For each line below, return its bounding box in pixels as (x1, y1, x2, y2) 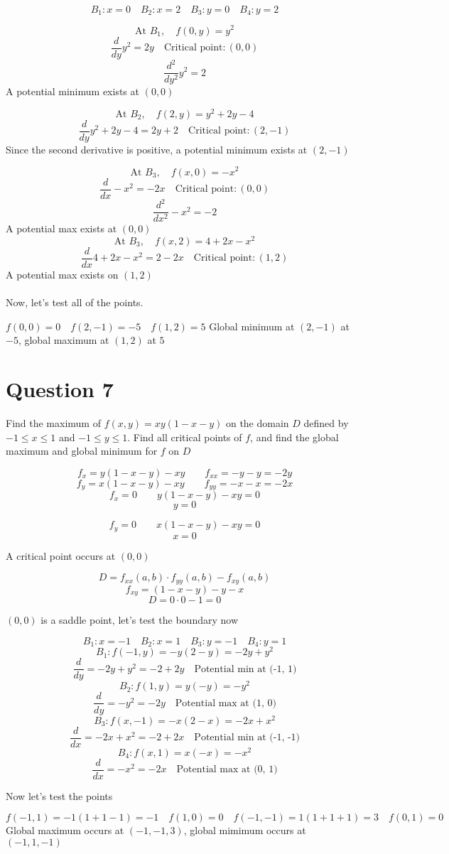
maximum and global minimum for (6, 443, 158, 458)
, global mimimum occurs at (183, 823, 306, 838)
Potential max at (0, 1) (176, 764, 278, 775)
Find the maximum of (6, 416, 101, 431)
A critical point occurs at (6, 548, 116, 563)
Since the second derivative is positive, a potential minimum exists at (6, 141, 308, 156)
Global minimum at (209, 318, 295, 333)
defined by (303, 416, 349, 431)
